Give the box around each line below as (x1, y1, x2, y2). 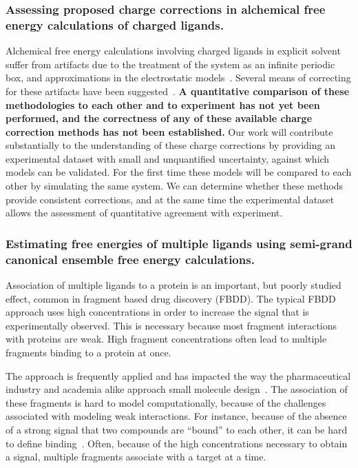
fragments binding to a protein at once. (6, 345, 171, 359)
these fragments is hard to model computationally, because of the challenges (6, 395, 326, 409)
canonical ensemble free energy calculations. (6, 250, 255, 267)
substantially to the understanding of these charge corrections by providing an (6, 138, 335, 152)
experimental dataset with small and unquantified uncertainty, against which (6, 151, 330, 165)
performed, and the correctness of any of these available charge (6, 111, 313, 125)
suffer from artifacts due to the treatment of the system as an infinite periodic (6, 57, 335, 71)
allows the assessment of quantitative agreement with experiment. (6, 205, 283, 220)
